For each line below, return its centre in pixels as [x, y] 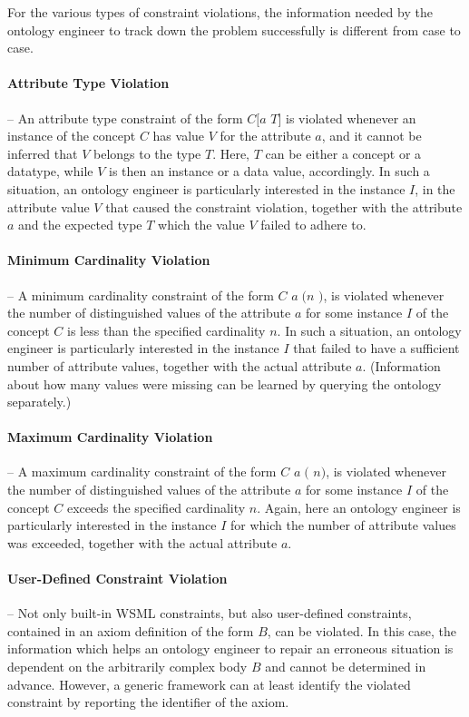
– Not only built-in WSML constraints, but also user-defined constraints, [210, 613]
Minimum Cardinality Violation [109, 260]
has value [179, 136]
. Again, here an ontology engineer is [359, 507]
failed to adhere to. [313, 225]
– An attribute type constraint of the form [125, 118]
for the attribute [265, 136]
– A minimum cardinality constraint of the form [141, 295]
